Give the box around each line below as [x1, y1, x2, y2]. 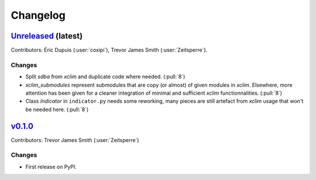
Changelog [11, 9, 66, 22]
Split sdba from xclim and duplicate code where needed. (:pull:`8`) [25, 73, 186, 80]
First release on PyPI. [25, 163, 77, 170]
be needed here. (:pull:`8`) [25, 106, 89, 113]
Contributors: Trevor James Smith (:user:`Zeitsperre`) [11, 136, 140, 143]
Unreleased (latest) [11, 31, 83, 41]
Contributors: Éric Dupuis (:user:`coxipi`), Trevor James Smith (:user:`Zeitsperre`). [11, 47, 208, 54]
